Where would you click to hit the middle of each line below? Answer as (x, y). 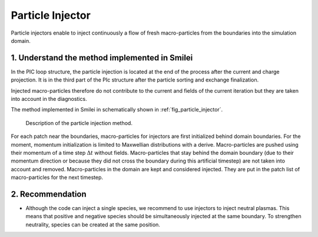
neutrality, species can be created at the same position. (93, 224)
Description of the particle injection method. (79, 123)
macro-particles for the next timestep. (57, 177)
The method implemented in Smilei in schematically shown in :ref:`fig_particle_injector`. (117, 110)
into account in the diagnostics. (49, 99)
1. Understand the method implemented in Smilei (102, 58)
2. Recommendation (49, 194)
